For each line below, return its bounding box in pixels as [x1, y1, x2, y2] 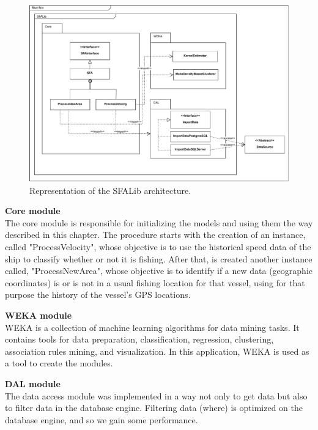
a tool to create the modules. [5, 357, 113, 369]
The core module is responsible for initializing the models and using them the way [5, 216, 313, 229]
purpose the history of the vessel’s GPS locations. [5, 288, 191, 301]
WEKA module [5, 308, 72, 321]
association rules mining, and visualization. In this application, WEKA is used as [5, 344, 309, 357]
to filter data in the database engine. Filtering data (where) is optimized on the [5, 401, 303, 414]
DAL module [5, 377, 61, 390]
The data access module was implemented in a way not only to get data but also [5, 389, 308, 402]
